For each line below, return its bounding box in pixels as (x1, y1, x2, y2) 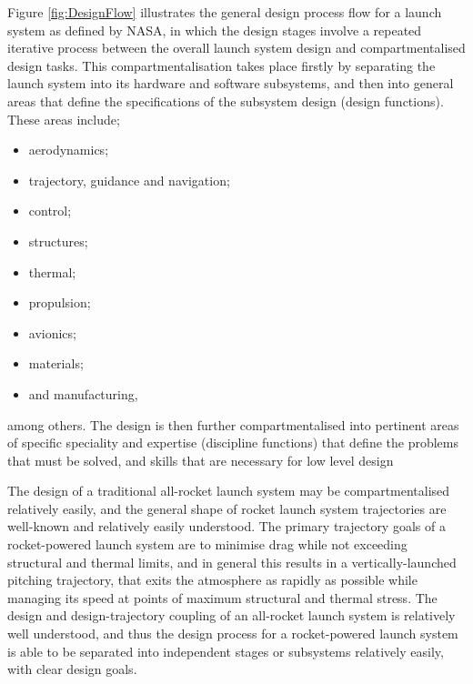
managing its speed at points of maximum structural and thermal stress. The (7, 588, 438, 607)
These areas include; (7, 109, 120, 128)
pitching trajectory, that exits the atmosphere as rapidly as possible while (7, 570, 418, 589)
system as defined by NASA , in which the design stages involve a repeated (7, 20, 422, 39)
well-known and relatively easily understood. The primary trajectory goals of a (7, 517, 446, 536)
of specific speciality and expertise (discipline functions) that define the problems (7, 433, 459, 452)
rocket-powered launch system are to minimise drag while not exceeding (7, 535, 408, 554)
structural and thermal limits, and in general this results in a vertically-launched (7, 552, 457, 571)
